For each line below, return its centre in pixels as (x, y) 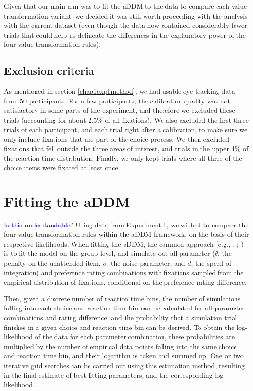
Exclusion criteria (49, 71)
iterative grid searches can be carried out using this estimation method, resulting (124, 365)
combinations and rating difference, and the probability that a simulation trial (121, 317)
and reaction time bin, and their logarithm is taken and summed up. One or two (124, 356)
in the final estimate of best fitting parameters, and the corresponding (108, 375)
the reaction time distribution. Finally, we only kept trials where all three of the (123, 158)
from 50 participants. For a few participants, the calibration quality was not (117, 100)
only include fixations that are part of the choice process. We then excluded (117, 139)
